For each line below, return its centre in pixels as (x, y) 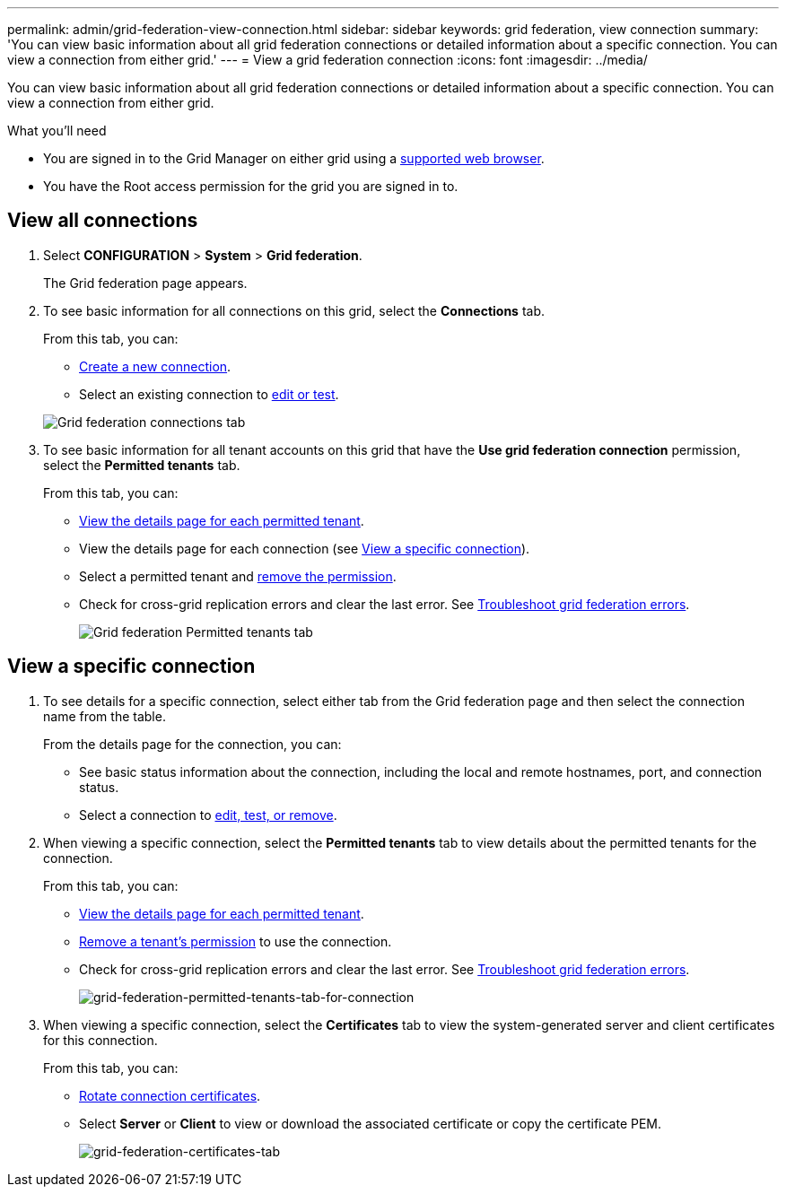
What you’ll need (57, 131)
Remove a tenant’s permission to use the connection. (236, 941)
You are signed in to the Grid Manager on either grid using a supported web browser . (294, 158)
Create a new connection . (155, 366)
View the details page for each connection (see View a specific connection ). (305, 548)
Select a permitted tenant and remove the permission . (238, 576)
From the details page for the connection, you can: (192, 744)
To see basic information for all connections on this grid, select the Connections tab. (294, 310)
